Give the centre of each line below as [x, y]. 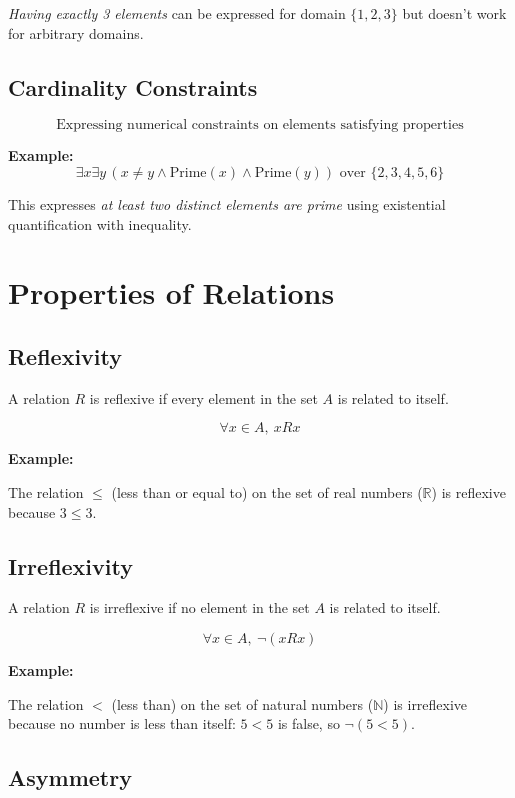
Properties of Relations [171, 292]
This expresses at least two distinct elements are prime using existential [227, 203]
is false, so [308, 723]
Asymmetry [70, 777]
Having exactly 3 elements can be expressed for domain [177, 13]
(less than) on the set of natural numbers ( [242, 703]
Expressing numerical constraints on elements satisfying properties [260, 125]
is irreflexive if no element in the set [199, 607]
